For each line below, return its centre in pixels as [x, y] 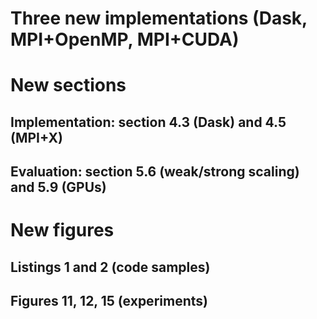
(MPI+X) [36, 137]
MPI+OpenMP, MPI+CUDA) [125, 39]
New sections [68, 85]
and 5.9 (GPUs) [58, 187]
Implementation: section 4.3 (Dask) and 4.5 [148, 122]
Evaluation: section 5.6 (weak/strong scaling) [155, 172]
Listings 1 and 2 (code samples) [110, 267]
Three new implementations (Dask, [159, 18]
